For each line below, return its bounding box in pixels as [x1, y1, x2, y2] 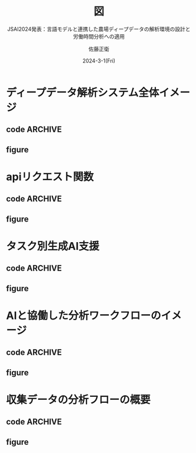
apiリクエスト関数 [6, 170, 94, 183]
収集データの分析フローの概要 [6, 393, 151, 406]
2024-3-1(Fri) [82, 57, 116, 64]
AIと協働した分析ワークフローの [6, 309, 161, 322]
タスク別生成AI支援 [6, 239, 99, 253]
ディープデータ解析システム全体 [6, 86, 160, 99]
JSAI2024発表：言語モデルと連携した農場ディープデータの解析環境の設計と [7, 25, 191, 32]
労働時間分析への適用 [73, 32, 125, 40]
